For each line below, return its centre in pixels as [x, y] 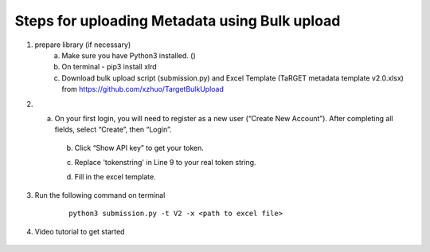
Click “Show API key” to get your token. [139, 148]
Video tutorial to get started [80, 231]
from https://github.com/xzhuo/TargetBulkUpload [143, 89]
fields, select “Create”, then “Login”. [113, 130]
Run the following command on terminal [100, 195]
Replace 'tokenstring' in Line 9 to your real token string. [165, 163]
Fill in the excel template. [115, 177]
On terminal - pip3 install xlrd [109, 67]
